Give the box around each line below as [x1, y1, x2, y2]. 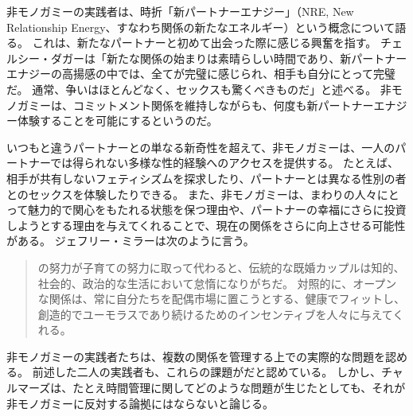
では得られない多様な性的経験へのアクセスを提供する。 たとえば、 [50, 154, 399, 171]
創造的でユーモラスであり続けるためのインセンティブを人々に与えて [37, 305, 393, 322]
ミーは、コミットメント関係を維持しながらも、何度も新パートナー [28, 96, 374, 113]
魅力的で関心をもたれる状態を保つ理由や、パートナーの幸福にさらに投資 [28, 201, 407, 218]
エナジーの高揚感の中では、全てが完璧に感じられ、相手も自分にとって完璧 [6, 65, 396, 82]
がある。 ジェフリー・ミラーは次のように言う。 [6, 232, 255, 249]
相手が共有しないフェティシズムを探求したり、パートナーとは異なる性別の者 [6, 169, 407, 186]
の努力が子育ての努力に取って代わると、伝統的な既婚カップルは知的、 [37, 259, 405, 275]
